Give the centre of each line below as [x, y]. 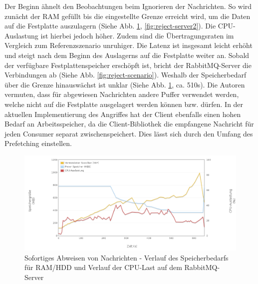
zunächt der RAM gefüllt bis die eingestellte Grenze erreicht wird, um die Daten [128, 16]
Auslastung [21, 35]
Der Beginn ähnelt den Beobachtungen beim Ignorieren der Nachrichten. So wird [128, 6]
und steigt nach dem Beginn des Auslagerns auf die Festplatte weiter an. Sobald [127, 55]
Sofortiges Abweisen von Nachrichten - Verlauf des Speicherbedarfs [127, 257]
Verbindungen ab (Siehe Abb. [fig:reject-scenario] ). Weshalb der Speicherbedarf [126, 75]
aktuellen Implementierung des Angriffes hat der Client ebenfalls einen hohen [123, 114]
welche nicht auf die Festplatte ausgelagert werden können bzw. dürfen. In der [124, 104]
